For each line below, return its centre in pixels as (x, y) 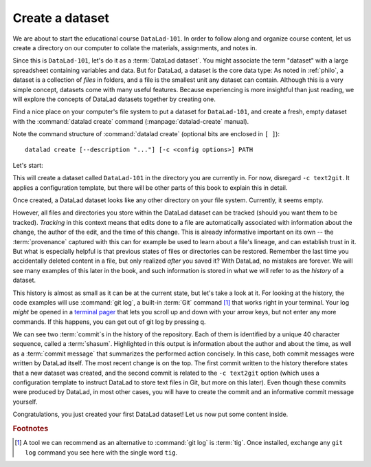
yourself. (25, 402)
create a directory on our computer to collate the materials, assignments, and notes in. (135, 47)
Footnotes (31, 428)
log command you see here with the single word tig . (101, 452)
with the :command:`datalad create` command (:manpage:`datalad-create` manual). (131, 121)
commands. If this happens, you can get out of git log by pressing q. (109, 322)
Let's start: (28, 165)
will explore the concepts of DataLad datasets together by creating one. (114, 99)
